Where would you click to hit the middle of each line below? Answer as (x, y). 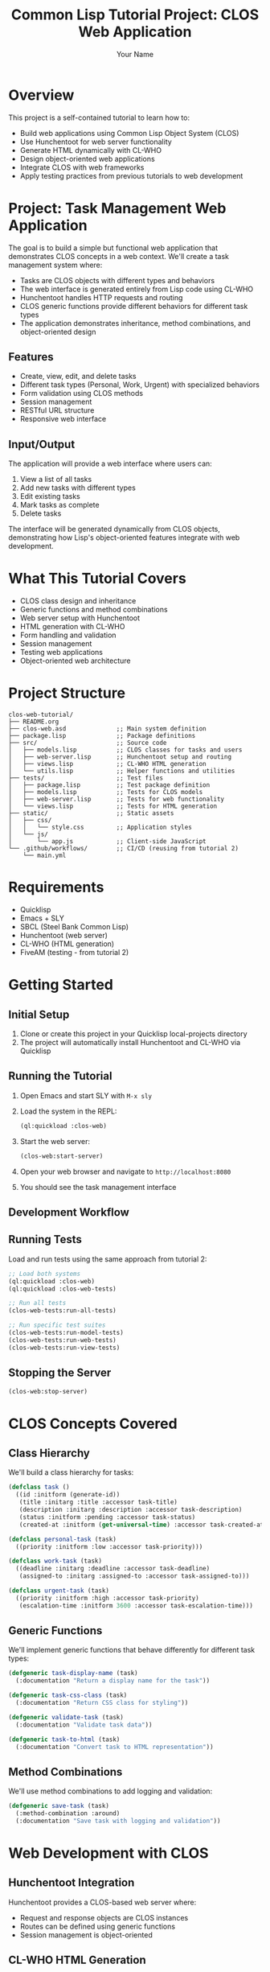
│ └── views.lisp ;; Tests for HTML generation (113, 806)
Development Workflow (69, 1212)
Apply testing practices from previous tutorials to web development (131, 175)
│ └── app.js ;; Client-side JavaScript (107, 842)
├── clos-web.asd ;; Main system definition (107, 729)
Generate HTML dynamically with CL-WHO (91, 150)
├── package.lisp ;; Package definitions (102, 736)
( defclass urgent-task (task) (59, 1591)
